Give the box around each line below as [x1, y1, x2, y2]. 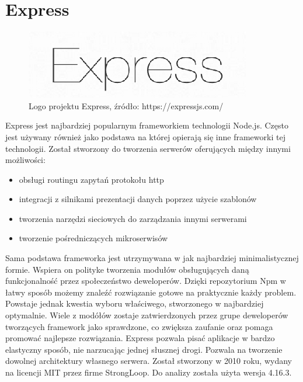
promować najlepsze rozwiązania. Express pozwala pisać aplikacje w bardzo [5, 332, 275, 344]
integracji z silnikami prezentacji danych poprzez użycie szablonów [19, 193, 257, 205]
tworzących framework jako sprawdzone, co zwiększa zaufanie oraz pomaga [5, 320, 273, 332]
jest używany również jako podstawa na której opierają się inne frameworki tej [5, 130, 285, 143]
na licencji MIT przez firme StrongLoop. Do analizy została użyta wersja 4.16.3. [5, 366, 292, 378]
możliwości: [5, 154, 46, 166]
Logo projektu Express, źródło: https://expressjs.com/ [29, 99, 224, 112]
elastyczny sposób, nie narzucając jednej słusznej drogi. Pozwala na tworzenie [5, 343, 283, 355]
